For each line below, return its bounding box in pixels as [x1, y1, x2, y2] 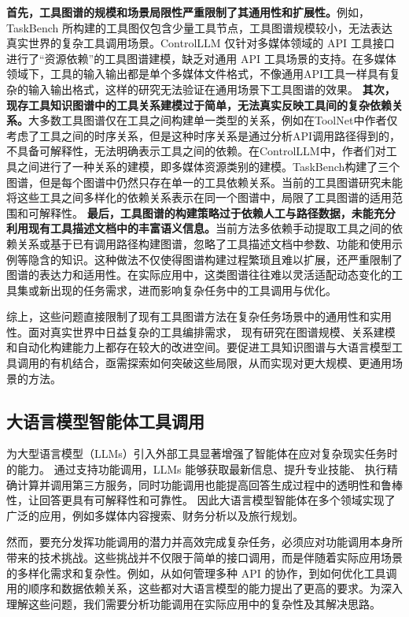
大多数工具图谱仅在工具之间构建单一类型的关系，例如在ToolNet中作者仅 [28, 112, 398, 128]
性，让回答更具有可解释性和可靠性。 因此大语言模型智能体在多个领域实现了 [6, 492, 396, 508]
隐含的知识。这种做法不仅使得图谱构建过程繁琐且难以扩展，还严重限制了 [28, 251, 403, 267]
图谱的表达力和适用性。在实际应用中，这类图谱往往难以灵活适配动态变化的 [6, 266, 392, 283]
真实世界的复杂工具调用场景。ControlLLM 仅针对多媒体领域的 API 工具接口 [6, 35, 395, 51]
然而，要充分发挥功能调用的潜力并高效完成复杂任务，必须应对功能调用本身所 [6, 533, 403, 550]
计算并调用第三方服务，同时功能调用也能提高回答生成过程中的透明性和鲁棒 [17, 476, 403, 492]
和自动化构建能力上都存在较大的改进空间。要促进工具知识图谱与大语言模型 [6, 339, 392, 355]
